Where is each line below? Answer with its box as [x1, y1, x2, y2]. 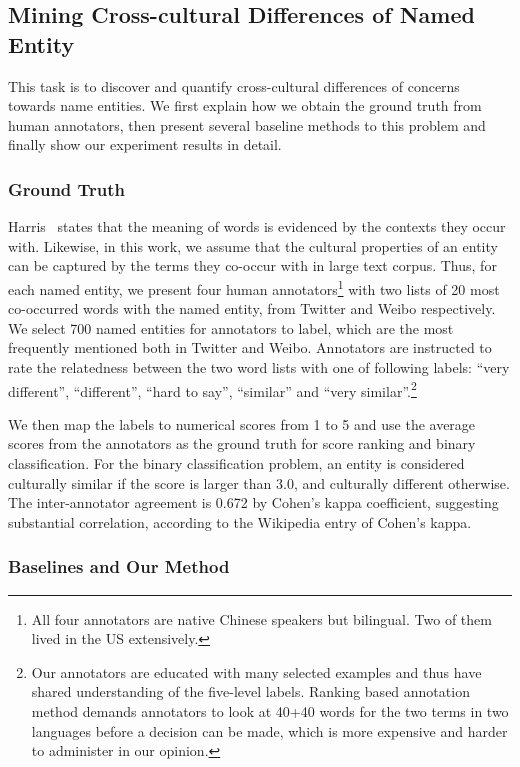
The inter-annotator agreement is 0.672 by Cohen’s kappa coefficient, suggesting [8, 492, 499, 513]
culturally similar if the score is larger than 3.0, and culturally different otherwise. [8, 472, 510, 493]
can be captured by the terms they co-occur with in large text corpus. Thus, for [8, 255, 497, 276]
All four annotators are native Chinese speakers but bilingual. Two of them [31, 608, 492, 629]
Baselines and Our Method [8, 554, 230, 579]
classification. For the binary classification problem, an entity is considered [8, 453, 465, 474]
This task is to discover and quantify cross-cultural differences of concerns [8, 75, 460, 96]
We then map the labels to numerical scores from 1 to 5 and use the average [8, 413, 476, 434]
